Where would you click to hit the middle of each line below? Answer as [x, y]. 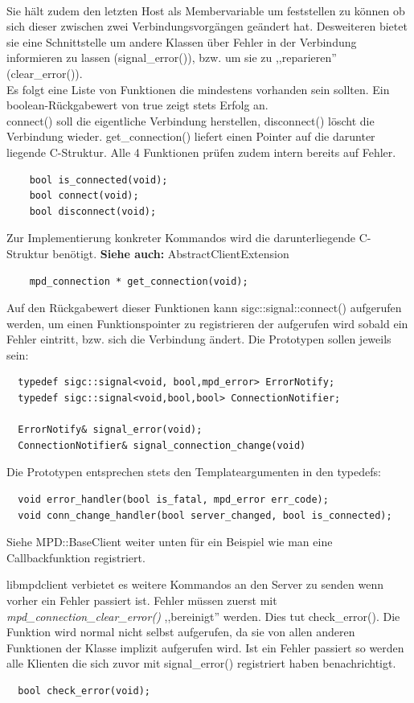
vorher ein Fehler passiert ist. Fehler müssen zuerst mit [142, 600]
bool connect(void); [84, 196]
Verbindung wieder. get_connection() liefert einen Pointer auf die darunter [191, 136]
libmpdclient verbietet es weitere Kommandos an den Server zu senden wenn [195, 584]
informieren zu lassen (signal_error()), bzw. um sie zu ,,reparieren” [172, 58]
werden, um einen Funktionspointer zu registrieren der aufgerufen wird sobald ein [207, 323]
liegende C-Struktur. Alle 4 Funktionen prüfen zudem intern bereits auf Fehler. [201, 152]
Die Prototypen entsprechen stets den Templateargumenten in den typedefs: [194, 472]
